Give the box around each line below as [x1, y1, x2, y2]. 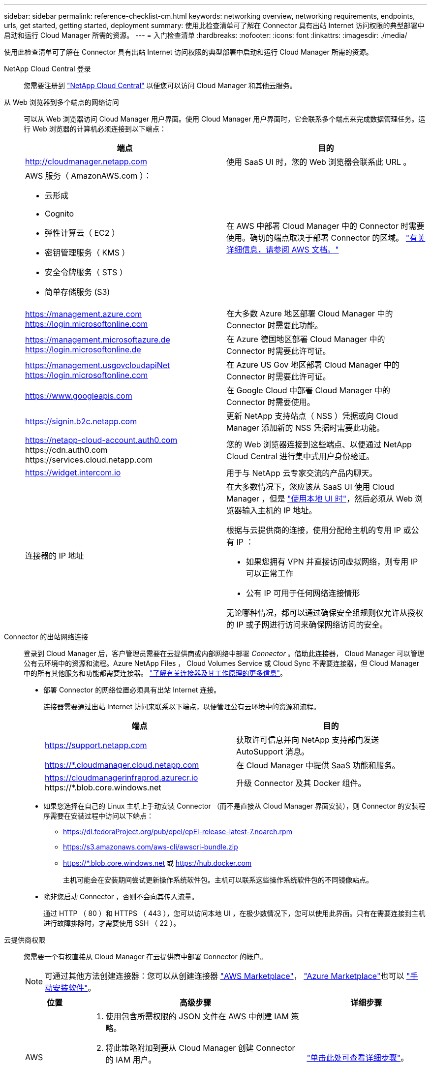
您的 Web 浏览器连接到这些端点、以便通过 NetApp [226, 440, 412, 449]
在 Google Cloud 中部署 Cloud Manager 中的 [226, 385, 391, 395]
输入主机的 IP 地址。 [242, 505, 317, 515]
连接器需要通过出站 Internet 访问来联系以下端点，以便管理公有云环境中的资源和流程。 [43, 702, 321, 711]
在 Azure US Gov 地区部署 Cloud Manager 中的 [226, 360, 400, 370]
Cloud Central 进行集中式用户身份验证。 [226, 451, 374, 461]
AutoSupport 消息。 [236, 747, 309, 756]
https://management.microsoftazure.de [25, 335, 170, 345]
